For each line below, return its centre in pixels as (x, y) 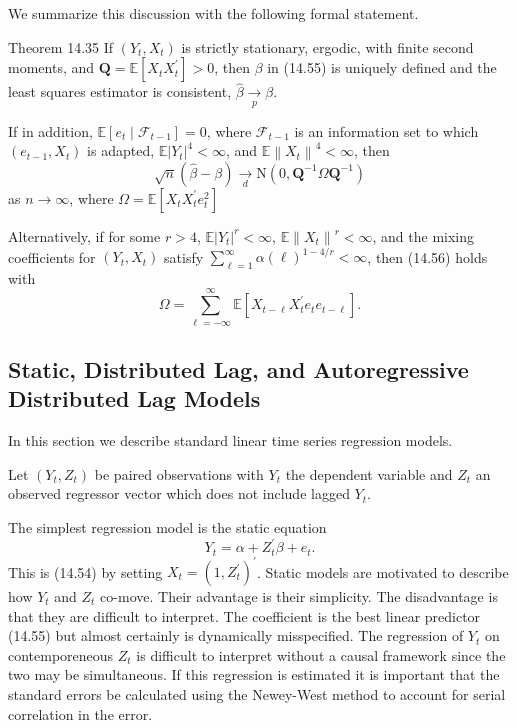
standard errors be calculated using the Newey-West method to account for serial (257, 693)
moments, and (51, 67)
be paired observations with (179, 473)
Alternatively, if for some (84, 235)
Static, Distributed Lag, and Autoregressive (238, 368)
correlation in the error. (80, 713)
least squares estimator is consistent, (120, 91)
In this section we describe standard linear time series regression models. (230, 440)
